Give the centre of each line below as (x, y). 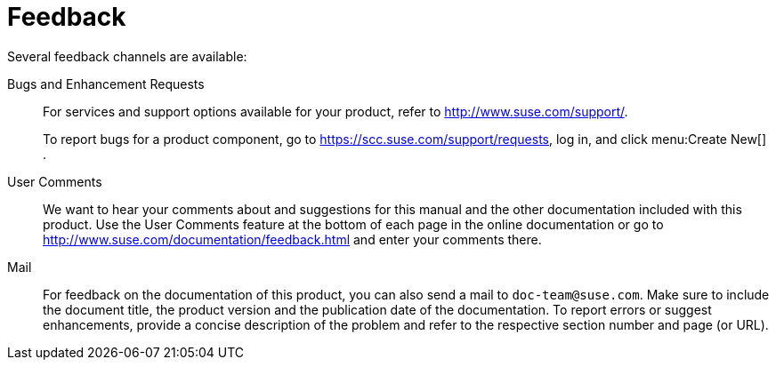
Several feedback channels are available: (127, 56)
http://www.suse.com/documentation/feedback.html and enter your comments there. (292, 239)
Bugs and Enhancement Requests (106, 84)
